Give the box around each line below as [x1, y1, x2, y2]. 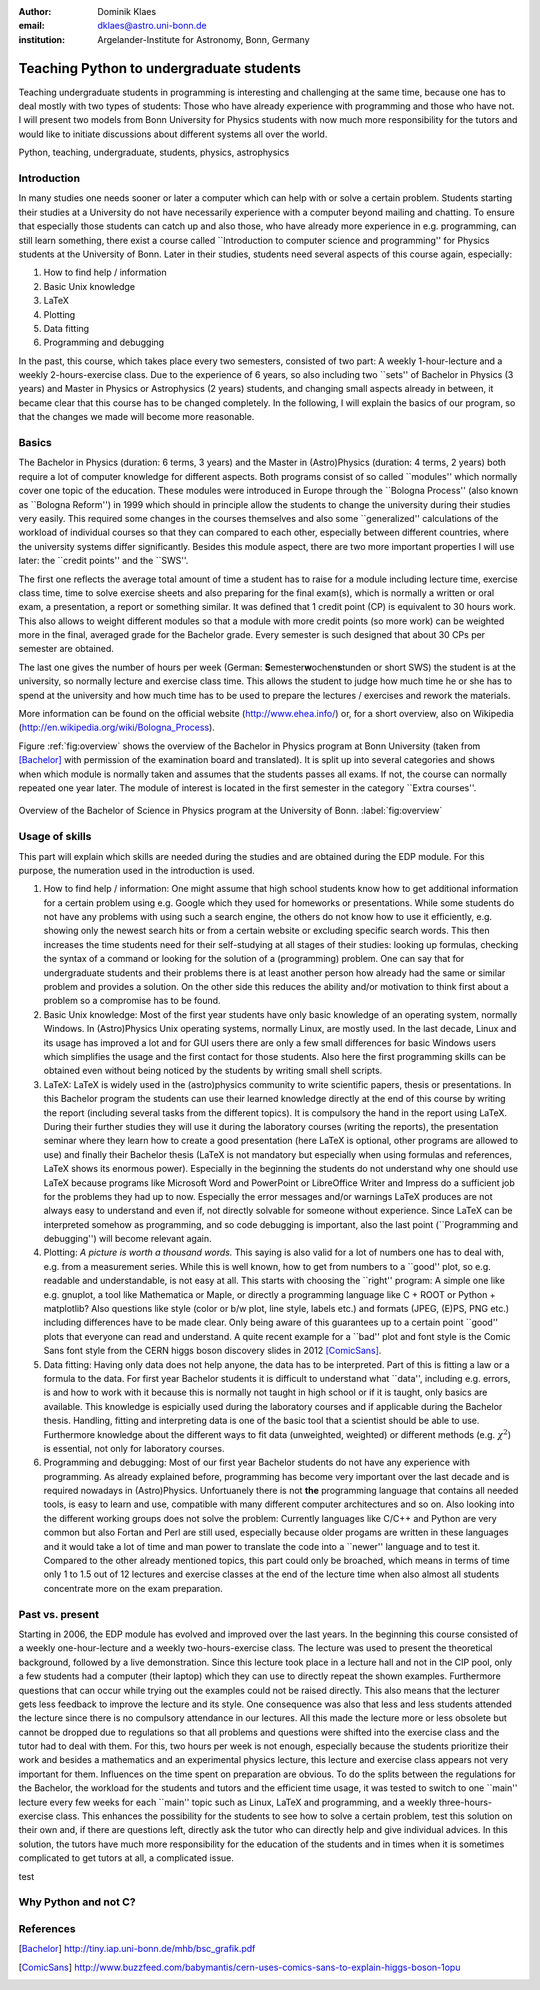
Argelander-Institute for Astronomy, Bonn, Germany [97, 33, 310, 45]
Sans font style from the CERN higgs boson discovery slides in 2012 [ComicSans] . [43, 1345, 382, 1357]
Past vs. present [18, 1607, 100, 1621]
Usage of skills [18, 830, 92, 844]
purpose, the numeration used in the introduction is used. [18, 864, 255, 876]
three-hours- [438, 1796, 493, 1808]
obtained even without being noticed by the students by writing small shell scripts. [43, 1065, 383, 1077]
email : [18, 20, 45, 32]
